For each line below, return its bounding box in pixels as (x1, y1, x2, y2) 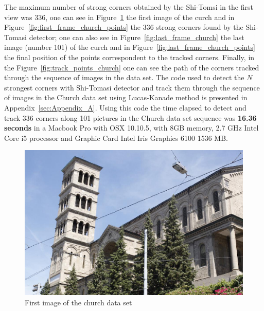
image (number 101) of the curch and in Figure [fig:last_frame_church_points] (4, 42, 255, 52)
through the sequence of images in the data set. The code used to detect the (4, 72, 244, 83)
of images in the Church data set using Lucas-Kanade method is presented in (4, 92, 248, 103)
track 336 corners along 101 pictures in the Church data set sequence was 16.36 (4, 112, 257, 123)
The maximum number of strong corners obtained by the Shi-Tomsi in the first (4, 2, 253, 12)
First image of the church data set (25, 297, 132, 307)
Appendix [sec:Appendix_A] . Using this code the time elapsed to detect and (4, 102, 247, 113)
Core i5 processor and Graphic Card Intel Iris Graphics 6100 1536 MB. (4, 132, 228, 143)
